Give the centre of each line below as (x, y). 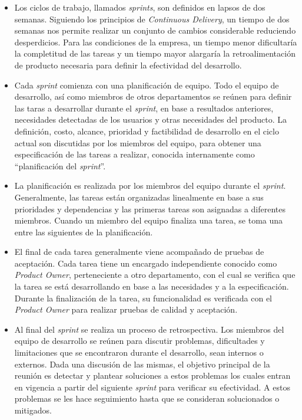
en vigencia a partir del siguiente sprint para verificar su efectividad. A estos (152, 387)
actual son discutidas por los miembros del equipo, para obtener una (138, 142)
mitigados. (33, 410)
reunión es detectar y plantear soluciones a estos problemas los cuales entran (152, 375)
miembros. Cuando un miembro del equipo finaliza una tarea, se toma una (149, 220)
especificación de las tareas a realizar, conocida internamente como (135, 154)
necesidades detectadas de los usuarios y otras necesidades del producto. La (150, 119)
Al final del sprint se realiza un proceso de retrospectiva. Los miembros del (149, 329)
